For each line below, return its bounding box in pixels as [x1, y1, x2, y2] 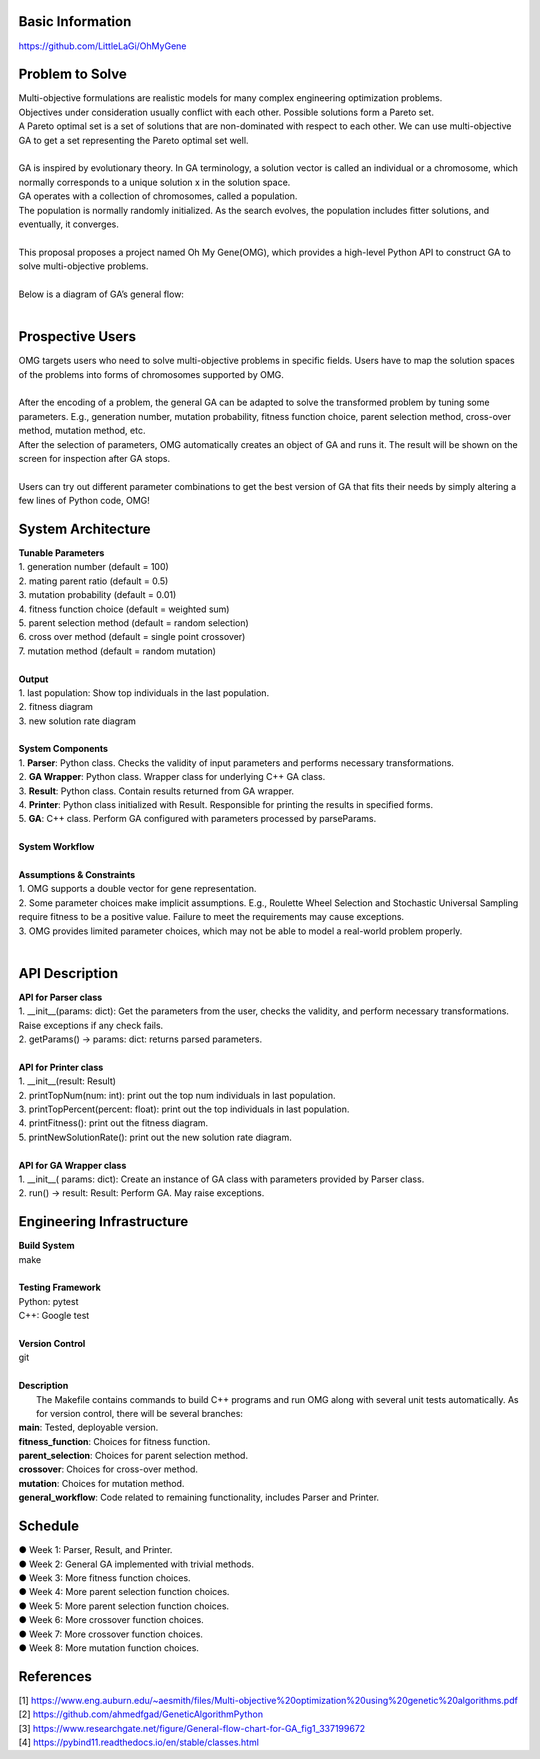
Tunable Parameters [18, 547, 105, 559]
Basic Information [18, 13, 132, 30]
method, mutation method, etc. [18, 425, 146, 437]
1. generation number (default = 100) [18, 561, 169, 573]
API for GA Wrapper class [18, 1159, 127, 1171]
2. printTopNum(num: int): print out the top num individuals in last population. [18, 1089, 336, 1101]
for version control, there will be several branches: [36, 1407, 244, 1419]
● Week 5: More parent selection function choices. [18, 1600, 230, 1612]
